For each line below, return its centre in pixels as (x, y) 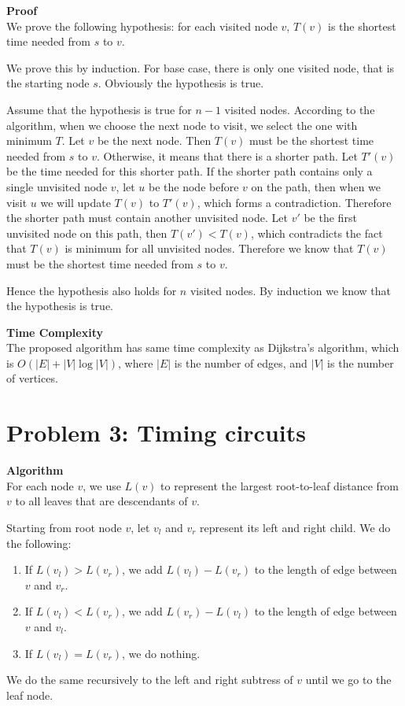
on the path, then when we (316, 186)
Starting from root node (64, 527)
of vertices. (32, 378)
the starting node (48, 83)
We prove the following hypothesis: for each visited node (142, 26)
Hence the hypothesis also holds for (92, 290)
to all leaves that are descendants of (101, 501)
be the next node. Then (154, 140)
